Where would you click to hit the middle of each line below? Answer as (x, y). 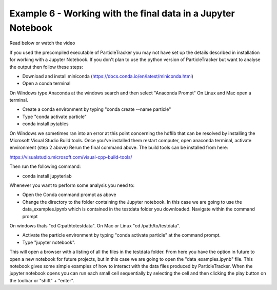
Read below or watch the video (42, 43)
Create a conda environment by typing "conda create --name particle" (97, 109)
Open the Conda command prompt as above (69, 195)
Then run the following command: (45, 166)
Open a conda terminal (46, 83)
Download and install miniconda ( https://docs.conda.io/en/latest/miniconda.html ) (108, 76)
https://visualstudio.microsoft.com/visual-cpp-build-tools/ (71, 157)
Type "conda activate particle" (54, 117)
